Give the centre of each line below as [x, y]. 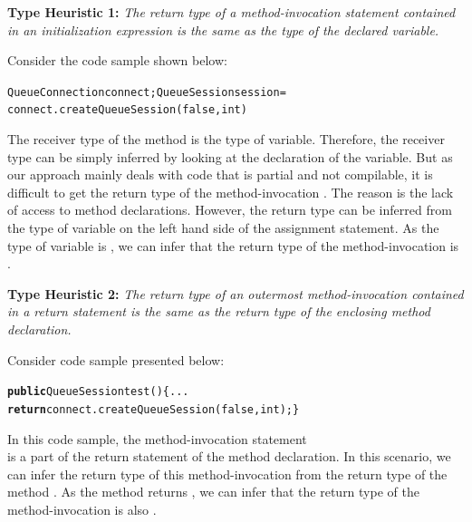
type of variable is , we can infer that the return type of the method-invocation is [233, 245]
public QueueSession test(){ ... [98, 392]
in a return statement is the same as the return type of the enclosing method [219, 311]
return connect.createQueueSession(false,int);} [154, 409]
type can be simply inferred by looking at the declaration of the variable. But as [230, 156]
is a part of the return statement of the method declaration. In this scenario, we [229, 456]
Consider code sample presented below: [116, 359]
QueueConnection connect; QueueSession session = [147, 92]
